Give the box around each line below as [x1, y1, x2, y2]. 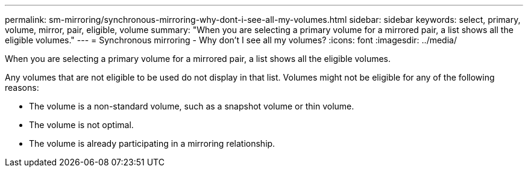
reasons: [5, 82, 39, 93]
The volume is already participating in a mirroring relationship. [29, 138, 275, 149]
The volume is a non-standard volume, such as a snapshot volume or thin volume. [29, 101, 354, 111]
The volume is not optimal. [29, 120, 134, 130]
